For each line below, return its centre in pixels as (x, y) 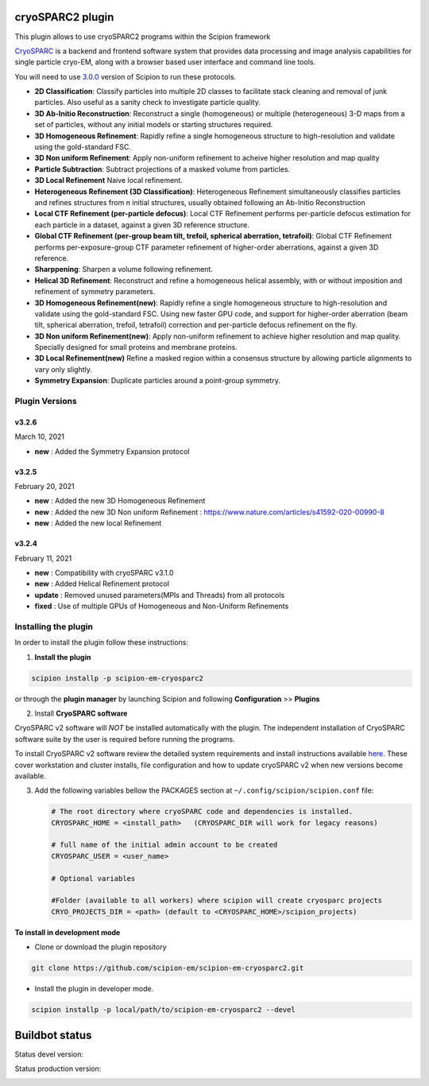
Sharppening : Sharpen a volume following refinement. (124, 270)
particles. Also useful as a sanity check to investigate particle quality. (148, 103)
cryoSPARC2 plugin (64, 17)
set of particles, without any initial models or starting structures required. (154, 125)
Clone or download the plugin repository (100, 947)
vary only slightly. (64, 369)
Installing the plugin (54, 626)
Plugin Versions (46, 401)
